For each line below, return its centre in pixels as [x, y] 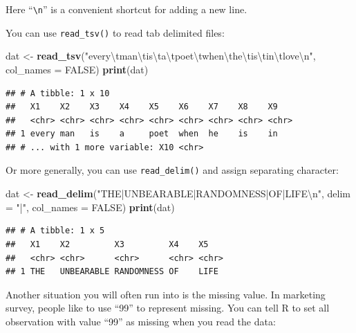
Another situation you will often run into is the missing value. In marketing [166, 294]
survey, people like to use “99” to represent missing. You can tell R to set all [168, 308]
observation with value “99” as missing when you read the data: [141, 321]
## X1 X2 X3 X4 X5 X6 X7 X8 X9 [142, 107]
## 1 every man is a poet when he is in [142, 134]
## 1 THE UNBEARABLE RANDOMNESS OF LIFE [112, 272]
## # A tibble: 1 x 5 [55, 231]
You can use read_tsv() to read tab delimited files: [115, 32]
